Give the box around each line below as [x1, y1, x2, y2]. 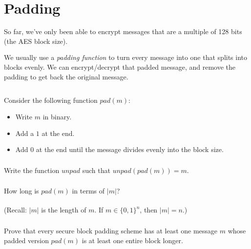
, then [140, 205, 158, 215]
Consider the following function [4, 95, 98, 105]
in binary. [42, 112, 72, 122]
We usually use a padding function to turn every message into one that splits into [4, 52, 248, 62]
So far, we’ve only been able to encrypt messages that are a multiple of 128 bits [4, 26, 242, 37]
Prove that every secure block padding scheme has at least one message [4, 226, 218, 235]
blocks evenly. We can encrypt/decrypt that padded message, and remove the [4, 61, 235, 72]
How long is [4, 186, 39, 196]
